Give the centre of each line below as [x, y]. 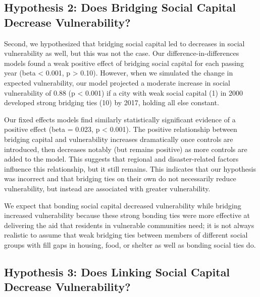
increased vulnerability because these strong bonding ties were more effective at [127, 215]
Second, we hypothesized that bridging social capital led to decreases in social [124, 43]
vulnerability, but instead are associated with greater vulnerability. [107, 188]
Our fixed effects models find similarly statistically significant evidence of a [120, 119]
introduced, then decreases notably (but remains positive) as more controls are [126, 149]
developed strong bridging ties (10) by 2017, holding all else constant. [112, 102]
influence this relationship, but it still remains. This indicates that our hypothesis [130, 168]
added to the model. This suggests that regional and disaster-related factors [121, 159]
